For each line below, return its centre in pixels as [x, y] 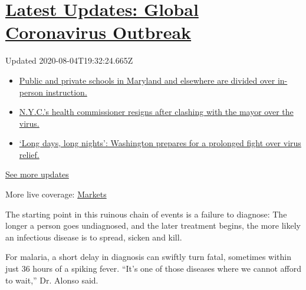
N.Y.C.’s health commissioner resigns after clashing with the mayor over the [156, 112]
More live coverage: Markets [56, 194]
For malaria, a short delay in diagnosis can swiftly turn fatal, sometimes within [149, 257]
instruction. [66, 92]
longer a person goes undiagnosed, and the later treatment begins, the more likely [153, 225]
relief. [29, 154]
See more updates [37, 174]
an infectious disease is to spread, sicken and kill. [94, 237]
